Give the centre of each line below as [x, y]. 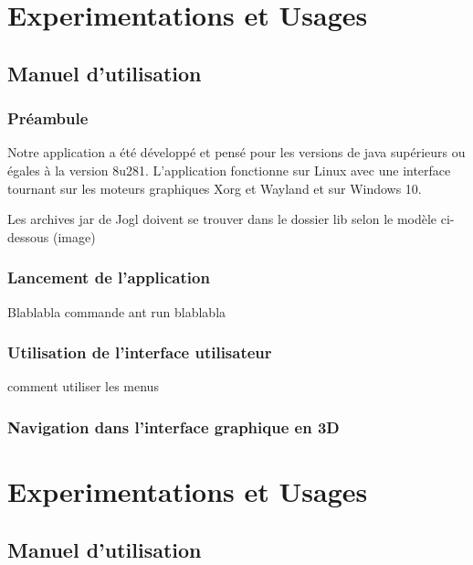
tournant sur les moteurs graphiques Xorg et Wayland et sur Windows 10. [215, 188]
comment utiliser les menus [83, 386]
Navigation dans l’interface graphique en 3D [173, 426]
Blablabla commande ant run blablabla [117, 311]
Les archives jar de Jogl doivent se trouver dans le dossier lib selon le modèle [222, 219]
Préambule [48, 118]
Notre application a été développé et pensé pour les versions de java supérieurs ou [236, 152]
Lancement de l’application [109, 277]
